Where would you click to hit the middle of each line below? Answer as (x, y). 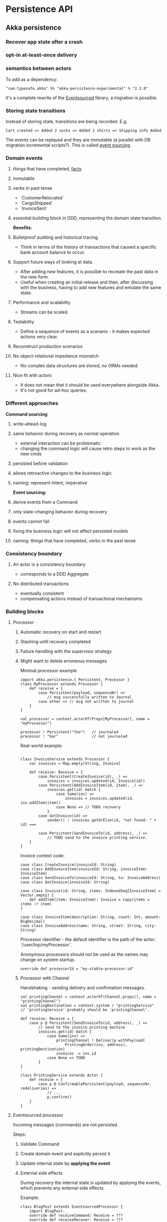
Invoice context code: (42, 856)
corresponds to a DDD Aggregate (54, 574)
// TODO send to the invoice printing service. (97, 838)
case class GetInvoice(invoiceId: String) (65, 882)
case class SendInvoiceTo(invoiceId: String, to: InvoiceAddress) (90, 878)
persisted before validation (40, 463)
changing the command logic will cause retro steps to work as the (88, 448)
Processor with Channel (45, 978)
